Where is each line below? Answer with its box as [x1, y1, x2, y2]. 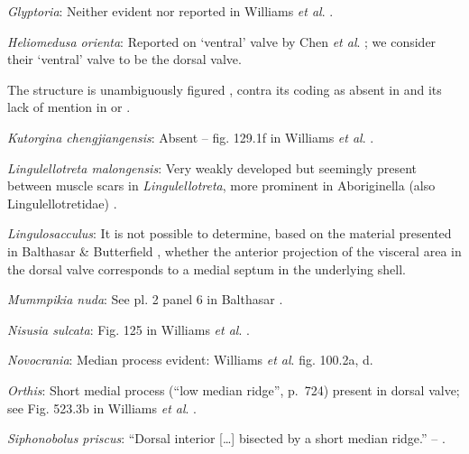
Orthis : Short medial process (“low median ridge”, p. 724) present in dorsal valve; [7, 380, 460, 399]
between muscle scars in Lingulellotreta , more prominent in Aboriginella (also [7, 176, 436, 195]
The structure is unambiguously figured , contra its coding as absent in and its [7, 79, 442, 98]
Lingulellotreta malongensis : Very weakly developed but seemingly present [7, 158, 417, 177]
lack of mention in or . [7, 97, 131, 116]
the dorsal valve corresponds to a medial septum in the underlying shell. [7, 259, 406, 278]
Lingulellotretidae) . [7, 193, 117, 212]
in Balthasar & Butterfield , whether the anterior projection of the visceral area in [7, 241, 462, 260]
